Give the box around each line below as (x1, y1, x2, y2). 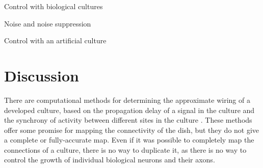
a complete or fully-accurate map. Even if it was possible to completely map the (4, 134, 254, 145)
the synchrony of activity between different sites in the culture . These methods (4, 115, 252, 125)
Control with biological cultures (4, 1, 103, 11)
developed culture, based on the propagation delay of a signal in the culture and (4, 104, 255, 115)
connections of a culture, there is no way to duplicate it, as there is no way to (4, 144, 247, 155)
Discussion (4, 65, 79, 86)
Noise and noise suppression (4, 18, 91, 29)
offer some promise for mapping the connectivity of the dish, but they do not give (4, 124, 259, 135)
